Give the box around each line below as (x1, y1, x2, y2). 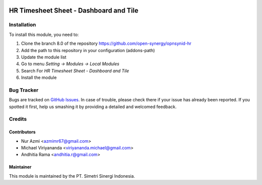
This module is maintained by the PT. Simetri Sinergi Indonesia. (9, 173, 135, 179)
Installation (9, 21, 36, 28)
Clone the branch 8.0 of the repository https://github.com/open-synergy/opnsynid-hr (21, 40, 192, 46)
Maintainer (9, 164, 32, 170)
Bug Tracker (9, 87, 39, 93)
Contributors (9, 129, 36, 135)
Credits (9, 116, 27, 123)
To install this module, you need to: (9, 32, 79, 37)
